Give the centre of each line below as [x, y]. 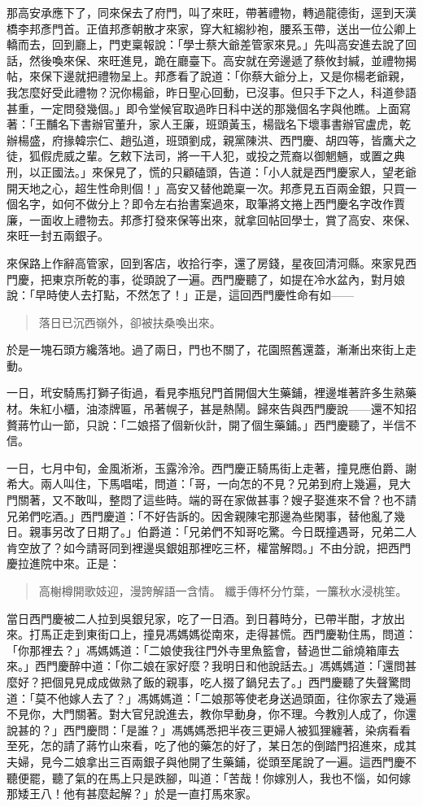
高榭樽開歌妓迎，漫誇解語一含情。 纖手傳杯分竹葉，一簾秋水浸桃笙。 [223, 591]
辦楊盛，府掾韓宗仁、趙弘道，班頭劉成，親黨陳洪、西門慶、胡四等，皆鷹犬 [206, 140]
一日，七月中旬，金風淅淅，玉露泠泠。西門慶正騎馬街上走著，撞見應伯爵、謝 [211, 467]
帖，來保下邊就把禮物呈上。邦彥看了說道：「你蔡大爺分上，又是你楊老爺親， [209, 76]
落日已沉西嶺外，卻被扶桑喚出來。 [130, 322]
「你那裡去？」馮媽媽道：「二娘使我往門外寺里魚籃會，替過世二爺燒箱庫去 [203, 650]
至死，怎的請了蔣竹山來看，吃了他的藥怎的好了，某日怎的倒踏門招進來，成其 [211, 746]
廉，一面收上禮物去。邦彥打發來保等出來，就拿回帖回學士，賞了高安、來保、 [211, 219]
